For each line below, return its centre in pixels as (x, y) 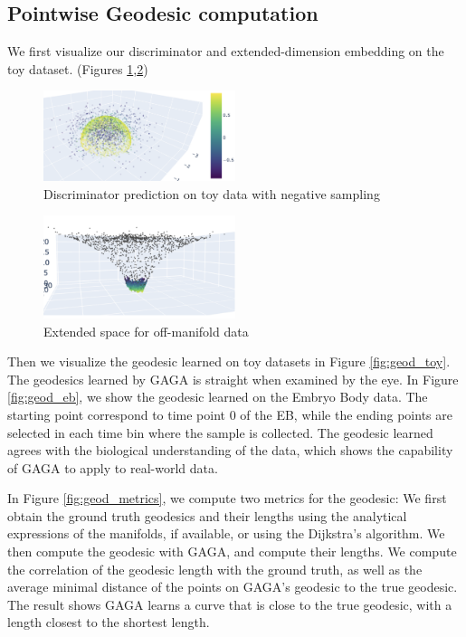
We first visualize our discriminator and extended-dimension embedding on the (226, 51)
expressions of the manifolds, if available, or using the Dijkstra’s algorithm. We (226, 533)
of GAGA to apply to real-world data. (113, 467)
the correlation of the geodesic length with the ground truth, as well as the (215, 569)
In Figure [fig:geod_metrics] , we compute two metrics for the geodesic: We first (227, 498)
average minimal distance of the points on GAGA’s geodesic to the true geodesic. (233, 587)
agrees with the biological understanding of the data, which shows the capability (230, 450)
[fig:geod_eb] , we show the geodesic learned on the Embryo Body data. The (218, 397)
